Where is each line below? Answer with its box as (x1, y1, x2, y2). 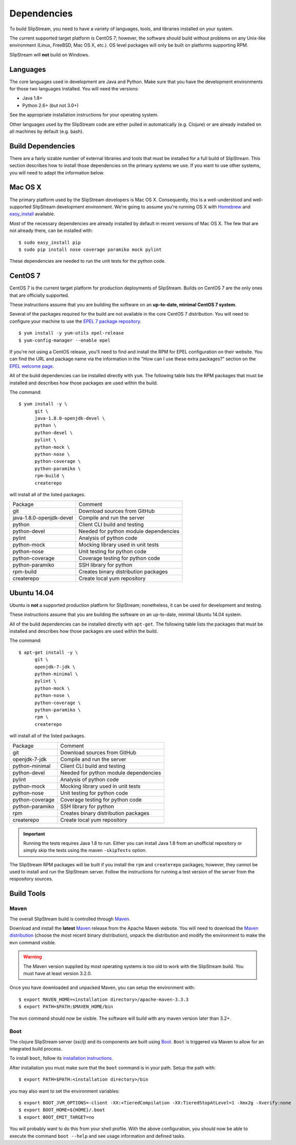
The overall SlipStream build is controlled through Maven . (9, 916, 131, 922)
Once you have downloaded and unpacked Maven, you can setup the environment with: (9, 984, 195, 991)
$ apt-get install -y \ (18, 649, 78, 655)
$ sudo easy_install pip (18, 239, 81, 245)
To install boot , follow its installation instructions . (9, 1055, 113, 1061)
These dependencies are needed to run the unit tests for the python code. (9, 258, 166, 264)
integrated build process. (9, 1046, 62, 1052)
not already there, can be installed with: (9, 227, 93, 234)
